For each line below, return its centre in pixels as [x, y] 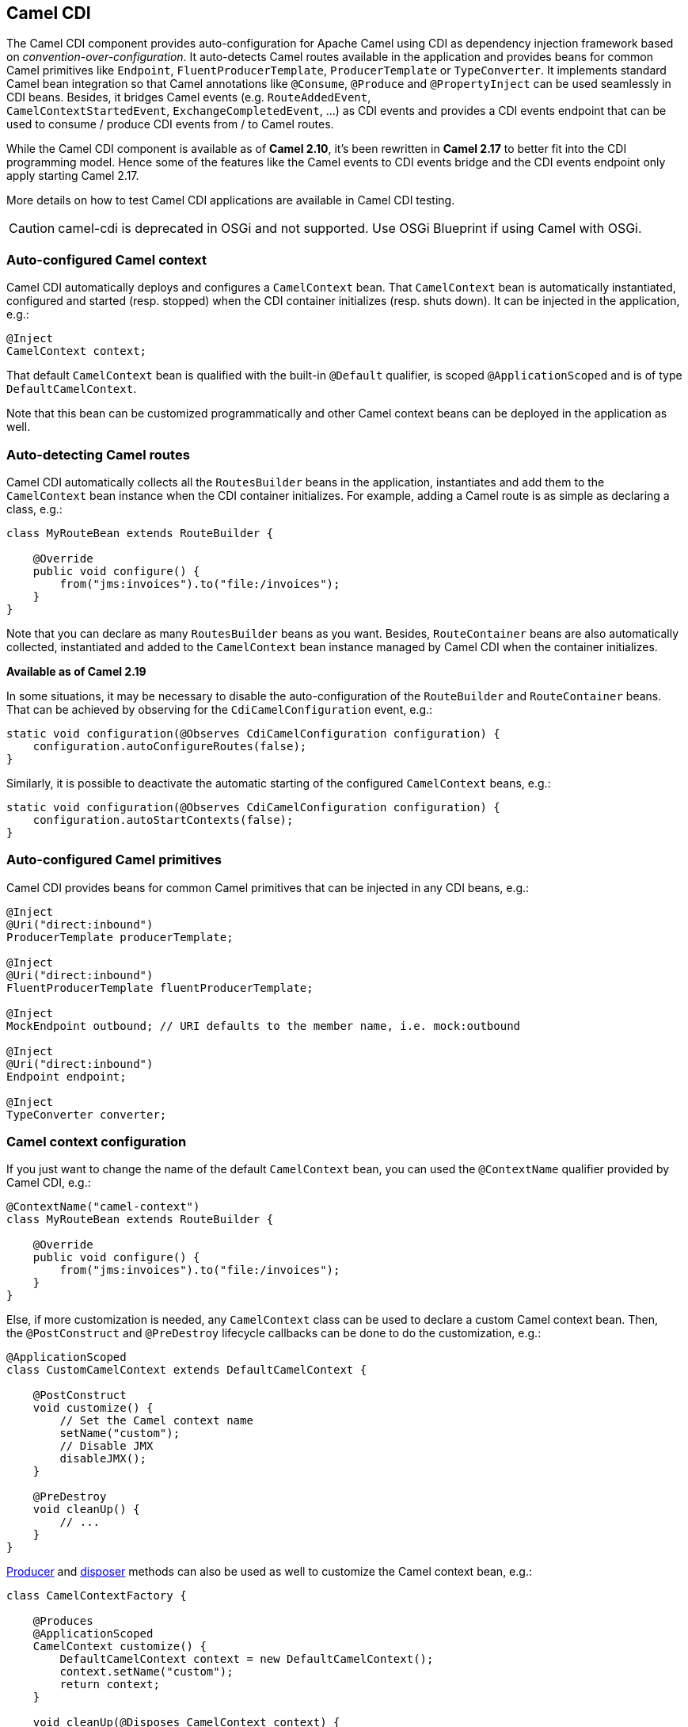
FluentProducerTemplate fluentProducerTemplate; [160, 987]
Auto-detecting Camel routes [98, 454]
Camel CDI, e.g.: [49, 1183]
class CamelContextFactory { [97, 1596]
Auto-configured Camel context [106, 259]
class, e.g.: [34, 509]
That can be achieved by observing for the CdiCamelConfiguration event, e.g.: [220, 709]
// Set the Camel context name [156, 1421]
